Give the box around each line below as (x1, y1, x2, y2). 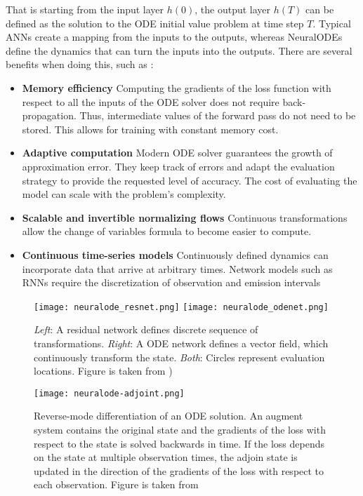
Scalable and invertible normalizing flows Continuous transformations (22, 210, 348, 224)
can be (305, 2, 334, 16)
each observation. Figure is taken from (34, 477, 199, 492)
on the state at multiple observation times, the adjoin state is (34, 450, 298, 464)
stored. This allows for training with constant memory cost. (22, 121, 279, 136)
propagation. (22, 108, 77, 123)
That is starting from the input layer (6, 2, 164, 16)
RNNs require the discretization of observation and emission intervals (22, 275, 321, 290)
